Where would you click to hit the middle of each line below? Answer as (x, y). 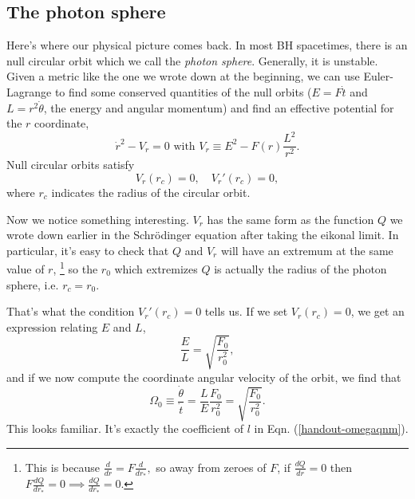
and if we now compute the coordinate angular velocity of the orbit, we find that (204, 377)
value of (26, 268)
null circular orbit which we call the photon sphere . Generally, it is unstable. (192, 60)
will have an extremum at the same (307, 250)
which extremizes (156, 268)
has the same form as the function (290, 219)
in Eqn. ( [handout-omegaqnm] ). (331, 428)
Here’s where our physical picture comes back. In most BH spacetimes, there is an (207, 45)
